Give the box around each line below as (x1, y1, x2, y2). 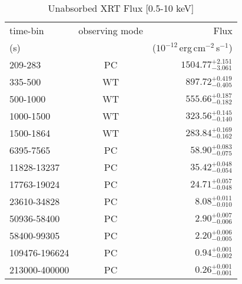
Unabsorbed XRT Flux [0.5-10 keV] (48, 1, 194, 15)
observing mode (78, 24, 143, 37)
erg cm (179, 41, 206, 54)
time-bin (9, 24, 44, 37)
